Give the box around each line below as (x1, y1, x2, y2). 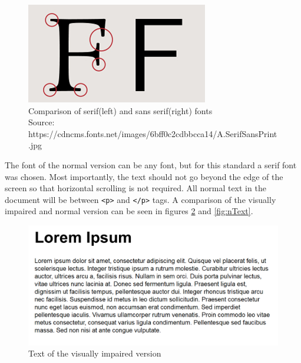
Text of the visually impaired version (28, 347, 161, 359)
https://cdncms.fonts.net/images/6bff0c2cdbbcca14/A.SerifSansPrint (28, 127, 277, 139)
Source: (28, 116, 55, 128)
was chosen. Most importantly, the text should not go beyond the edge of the (5, 170, 283, 182)
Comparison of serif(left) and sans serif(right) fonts (28, 104, 213, 116)
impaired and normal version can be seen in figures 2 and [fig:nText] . (5, 205, 253, 217)
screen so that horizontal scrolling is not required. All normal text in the (5, 182, 266, 194)
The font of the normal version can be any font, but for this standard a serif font (5, 158, 297, 171)
